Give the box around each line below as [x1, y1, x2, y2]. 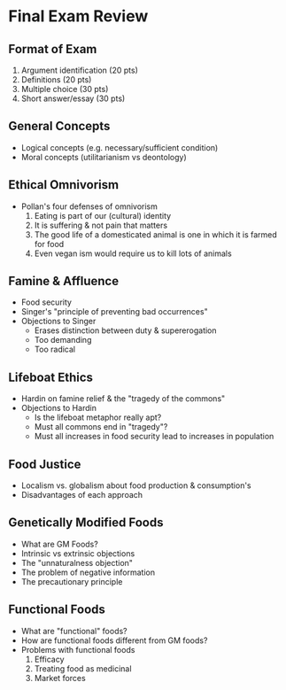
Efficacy [34, 654, 65, 664]
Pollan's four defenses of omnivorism [20, 201, 158, 212]
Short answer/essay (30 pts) [20, 93, 126, 104]
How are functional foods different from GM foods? [20, 635, 208, 646]
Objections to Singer [20, 316, 97, 327]
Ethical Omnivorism [8, 177, 120, 192]
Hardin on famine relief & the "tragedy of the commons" [20, 393, 226, 404]
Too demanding [34, 335, 92, 345]
